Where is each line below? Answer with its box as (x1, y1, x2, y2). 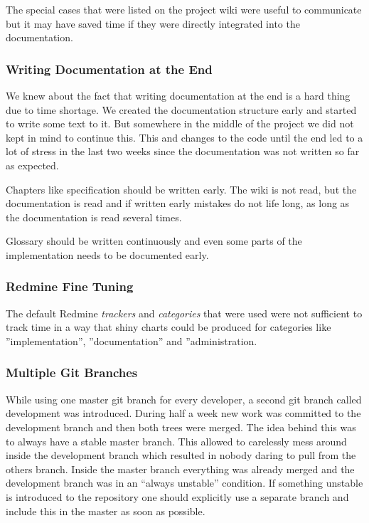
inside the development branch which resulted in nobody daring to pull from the (6, 448, 356, 463)
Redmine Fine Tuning (6, 278, 134, 295)
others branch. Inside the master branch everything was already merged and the (6, 461, 355, 476)
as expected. (6, 157, 59, 172)
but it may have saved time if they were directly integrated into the (6, 16, 300, 31)
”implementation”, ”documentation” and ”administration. (6, 333, 257, 348)
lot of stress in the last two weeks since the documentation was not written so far (6, 144, 360, 159)
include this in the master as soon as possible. (6, 503, 205, 518)
